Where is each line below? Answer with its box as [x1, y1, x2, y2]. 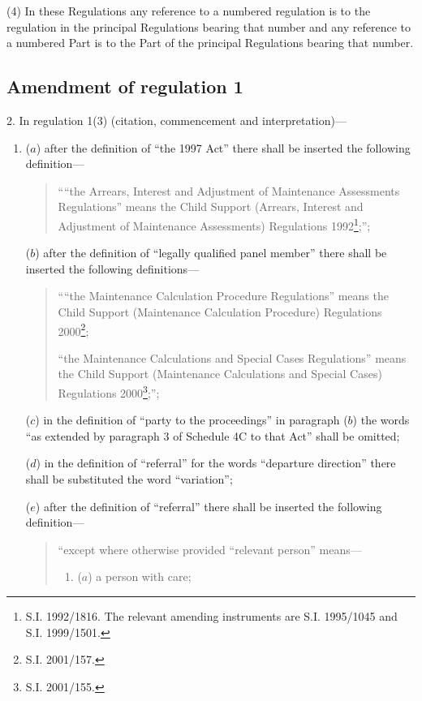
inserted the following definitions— [25, 260, 200, 277]
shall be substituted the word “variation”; [25, 471, 233, 488]
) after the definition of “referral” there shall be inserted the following [35, 497, 382, 514]
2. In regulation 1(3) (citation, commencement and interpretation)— [6, 111, 347, 128]
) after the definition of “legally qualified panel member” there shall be [35, 244, 387, 261]
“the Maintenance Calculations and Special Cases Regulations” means [58, 349, 407, 366]
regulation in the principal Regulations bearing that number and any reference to [6, 18, 411, 35]
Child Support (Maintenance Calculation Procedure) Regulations [58, 303, 382, 320]
